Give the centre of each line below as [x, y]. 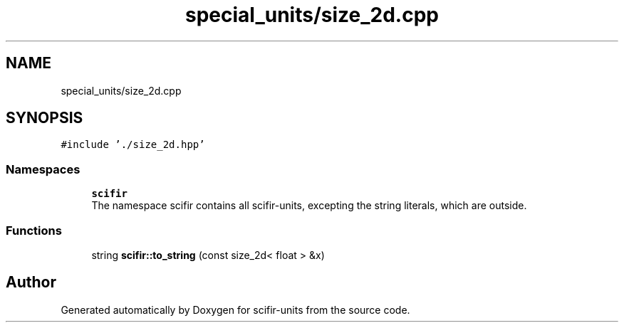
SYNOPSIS [45, 118]
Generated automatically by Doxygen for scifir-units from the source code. [235, 310]
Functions [34, 230]
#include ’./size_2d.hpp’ [133, 145]
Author [31, 282]
